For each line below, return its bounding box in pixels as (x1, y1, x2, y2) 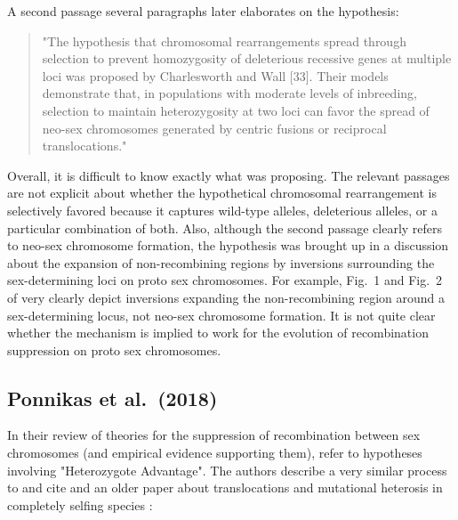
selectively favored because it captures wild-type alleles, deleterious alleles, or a (7, 200, 438, 219)
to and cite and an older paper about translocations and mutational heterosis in (7, 478, 443, 497)
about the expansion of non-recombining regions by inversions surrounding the (7, 253, 435, 272)
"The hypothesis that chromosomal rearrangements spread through (42, 31, 406, 50)
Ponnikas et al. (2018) (7, 384, 218, 411)
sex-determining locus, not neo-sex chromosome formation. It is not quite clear (7, 305, 436, 324)
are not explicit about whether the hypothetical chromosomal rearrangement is (7, 183, 437, 202)
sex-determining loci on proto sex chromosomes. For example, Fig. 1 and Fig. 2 (7, 271, 443, 289)
